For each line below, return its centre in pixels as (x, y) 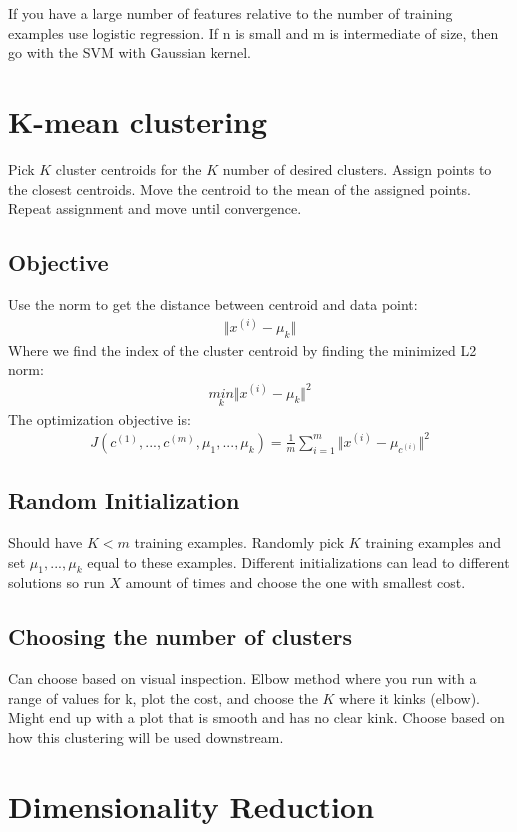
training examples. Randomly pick (239, 542)
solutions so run (56, 582)
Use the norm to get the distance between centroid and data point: (213, 303)
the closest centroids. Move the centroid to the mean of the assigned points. (239, 188)
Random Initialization (124, 500)
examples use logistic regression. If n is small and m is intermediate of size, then (253, 32)
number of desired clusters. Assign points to (357, 168)
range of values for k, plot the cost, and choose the (163, 697)
